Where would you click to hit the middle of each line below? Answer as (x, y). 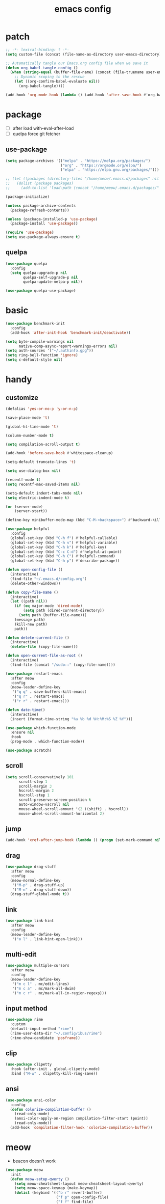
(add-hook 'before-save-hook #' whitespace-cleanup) (59, 453)
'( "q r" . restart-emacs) (38, 697)
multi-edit (21, 954)
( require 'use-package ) (30, 233)
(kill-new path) (31, 624)
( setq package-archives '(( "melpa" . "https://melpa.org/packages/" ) (78, 161)
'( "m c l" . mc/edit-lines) (41, 984)
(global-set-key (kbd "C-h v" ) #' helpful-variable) (64, 543)
